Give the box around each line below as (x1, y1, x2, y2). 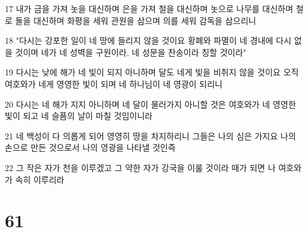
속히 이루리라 (15, 173, 65, 185)
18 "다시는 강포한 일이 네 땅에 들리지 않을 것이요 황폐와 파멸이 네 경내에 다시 (5, 34, 292, 47)
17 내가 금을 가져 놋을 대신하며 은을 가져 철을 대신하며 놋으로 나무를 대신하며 (5, 2, 294, 14)
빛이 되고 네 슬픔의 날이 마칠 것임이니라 (5, 109, 153, 122)
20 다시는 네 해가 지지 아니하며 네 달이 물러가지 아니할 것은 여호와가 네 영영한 (5, 97, 296, 110)
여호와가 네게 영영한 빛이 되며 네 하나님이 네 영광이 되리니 (5, 77, 222, 90)
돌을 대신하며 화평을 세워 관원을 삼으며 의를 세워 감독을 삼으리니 (15, 14, 257, 26)
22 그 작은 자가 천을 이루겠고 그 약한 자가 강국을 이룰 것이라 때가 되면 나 (5, 161, 276, 173)
